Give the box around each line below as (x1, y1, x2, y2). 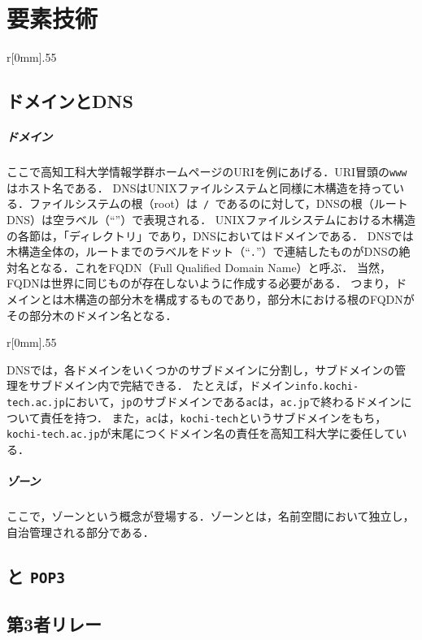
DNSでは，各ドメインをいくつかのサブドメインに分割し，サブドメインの (7, 361, 394, 378)
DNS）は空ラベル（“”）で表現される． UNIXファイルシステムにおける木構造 (7, 210, 415, 227)
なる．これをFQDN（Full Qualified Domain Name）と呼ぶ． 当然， (40, 258, 391, 275)
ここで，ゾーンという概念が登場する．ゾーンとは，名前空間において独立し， (7, 508, 415, 525)
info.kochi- (294, 381, 359, 393)
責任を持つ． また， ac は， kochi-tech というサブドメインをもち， (40, 409, 387, 426)
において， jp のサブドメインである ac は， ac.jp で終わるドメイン (64, 393, 401, 410)
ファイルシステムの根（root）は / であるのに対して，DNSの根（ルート (28, 195, 408, 212)
